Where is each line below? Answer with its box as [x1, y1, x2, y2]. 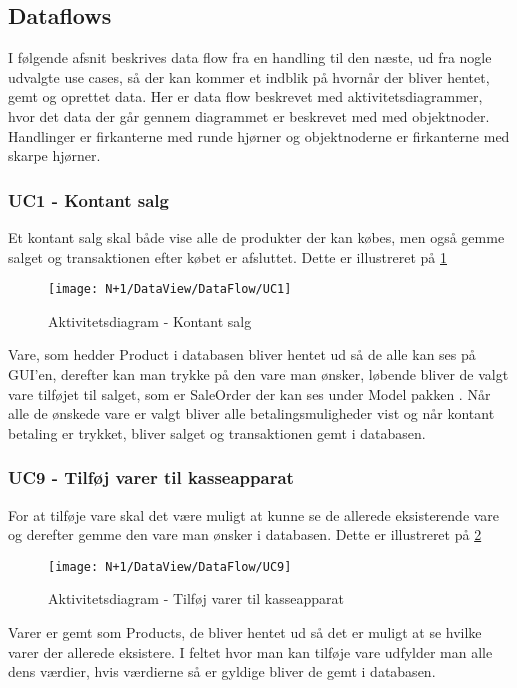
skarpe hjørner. [8, 145, 101, 166]
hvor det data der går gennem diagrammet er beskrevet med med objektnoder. [8, 105, 490, 126]
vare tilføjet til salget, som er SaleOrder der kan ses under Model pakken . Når [8, 383, 491, 404]
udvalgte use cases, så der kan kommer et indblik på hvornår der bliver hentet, [8, 66, 490, 87]
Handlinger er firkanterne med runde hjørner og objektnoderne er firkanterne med [8, 125, 510, 146]
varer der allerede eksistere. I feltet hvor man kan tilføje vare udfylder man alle [8, 641, 493, 662]
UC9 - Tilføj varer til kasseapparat [8, 465, 294, 490]
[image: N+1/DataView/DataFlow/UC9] [48, 559, 292, 574]
